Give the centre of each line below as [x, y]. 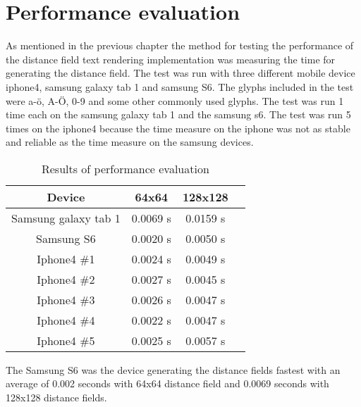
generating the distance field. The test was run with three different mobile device [180, 73]
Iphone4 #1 [66, 258]
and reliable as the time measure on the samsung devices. [130, 142]
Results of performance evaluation [125, 168]
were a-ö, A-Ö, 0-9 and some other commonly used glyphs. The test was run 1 [175, 100]
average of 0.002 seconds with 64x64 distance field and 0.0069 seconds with [167, 383]
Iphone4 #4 [66, 320]
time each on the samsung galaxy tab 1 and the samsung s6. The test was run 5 [178, 114]
